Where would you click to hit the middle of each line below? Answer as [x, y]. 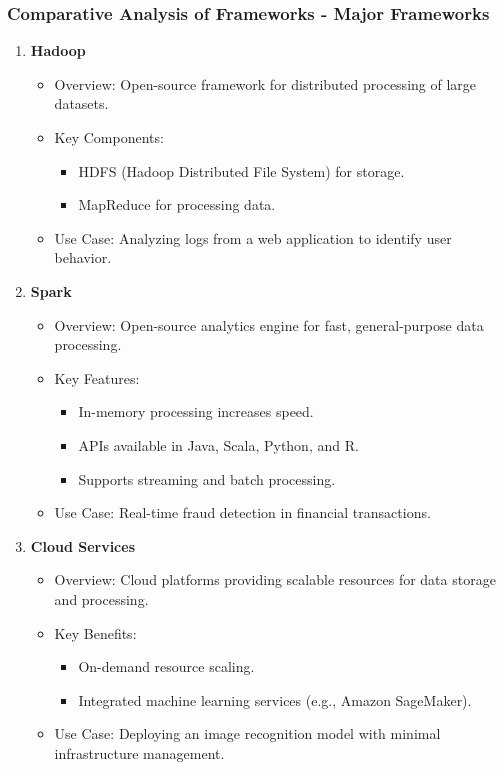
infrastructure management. [139, 752]
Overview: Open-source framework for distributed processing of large [265, 83]
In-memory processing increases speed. [196, 411]
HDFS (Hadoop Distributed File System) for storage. [241, 170]
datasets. [81, 103]
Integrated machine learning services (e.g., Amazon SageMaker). [275, 699]
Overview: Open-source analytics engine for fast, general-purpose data [269, 324]
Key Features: [97, 377]
